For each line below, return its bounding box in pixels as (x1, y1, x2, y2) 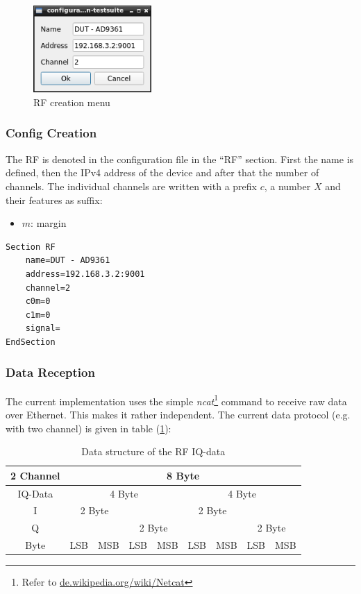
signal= (25, 323, 60, 334)
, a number (264, 178, 311, 193)
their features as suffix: (6, 192, 103, 207)
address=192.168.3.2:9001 (25, 269, 145, 279)
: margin (31, 216, 67, 230)
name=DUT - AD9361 (25, 255, 110, 266)
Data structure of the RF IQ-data (81, 444, 226, 459)
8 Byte (167, 468, 200, 482)
